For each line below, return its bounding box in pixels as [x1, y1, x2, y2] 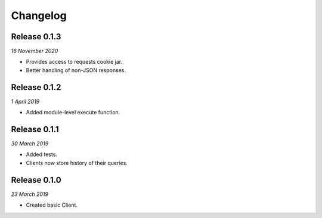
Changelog [11, 9, 67, 22]
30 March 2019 [11, 140, 49, 147]
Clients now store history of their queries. [26, 159, 128, 166]
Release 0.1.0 [11, 175, 62, 185]
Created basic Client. [26, 201, 78, 208]
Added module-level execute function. [26, 109, 120, 116]
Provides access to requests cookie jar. [26, 58, 122, 66]
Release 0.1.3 [11, 32, 61, 42]
